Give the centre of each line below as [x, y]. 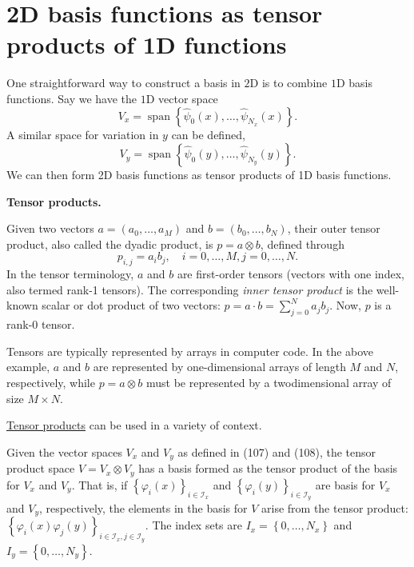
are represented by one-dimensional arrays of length [219, 367]
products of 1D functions [147, 44]
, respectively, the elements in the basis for [143, 507]
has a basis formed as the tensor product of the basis [268, 468]
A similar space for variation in [83, 134]
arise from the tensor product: [335, 507]
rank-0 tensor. [41, 324]
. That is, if [100, 484]
